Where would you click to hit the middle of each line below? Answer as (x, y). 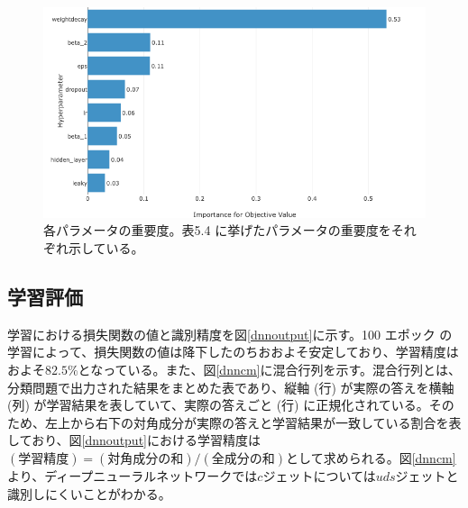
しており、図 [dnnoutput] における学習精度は (134, 440)
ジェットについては (319, 475)
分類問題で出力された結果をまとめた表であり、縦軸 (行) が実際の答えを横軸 (231, 387)
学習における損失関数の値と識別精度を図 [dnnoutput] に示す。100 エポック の (230, 334)
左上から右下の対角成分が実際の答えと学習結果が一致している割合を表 (253, 422)
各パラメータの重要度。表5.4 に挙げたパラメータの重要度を (217, 230)
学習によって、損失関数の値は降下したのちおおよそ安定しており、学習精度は (233, 352)
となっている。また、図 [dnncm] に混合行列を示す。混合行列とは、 (270, 369)
